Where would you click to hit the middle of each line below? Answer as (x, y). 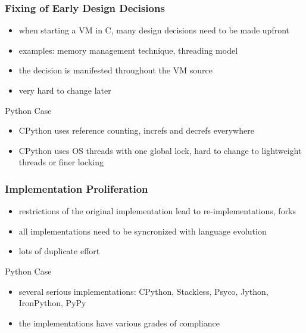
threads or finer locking (61, 162)
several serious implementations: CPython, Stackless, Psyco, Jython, (143, 291)
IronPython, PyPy (52, 303)
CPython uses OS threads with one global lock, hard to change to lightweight (160, 150)
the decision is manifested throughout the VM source (115, 70)
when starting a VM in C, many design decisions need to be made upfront (154, 30)
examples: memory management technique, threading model (128, 50)
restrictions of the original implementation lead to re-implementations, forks (157, 211)
